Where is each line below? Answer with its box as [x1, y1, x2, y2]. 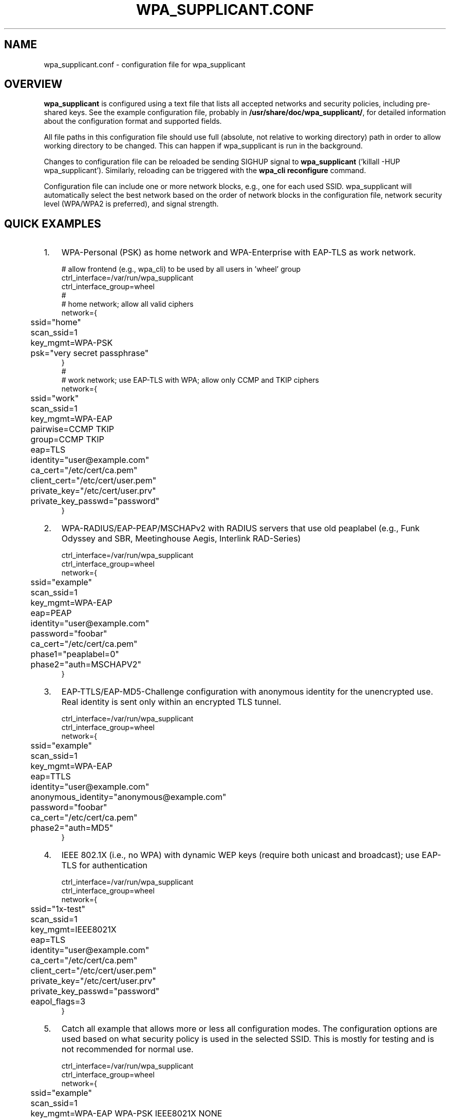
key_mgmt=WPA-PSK [30, 338, 113, 348]
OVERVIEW [4, 78, 63, 91]
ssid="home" [30, 317, 81, 328]
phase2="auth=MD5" [30, 823, 114, 833]
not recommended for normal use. [61, 1044, 194, 1055]
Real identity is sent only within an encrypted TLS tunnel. [61, 697, 282, 707]
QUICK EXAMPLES [4, 217, 101, 230]
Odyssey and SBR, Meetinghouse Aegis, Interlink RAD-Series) [61, 533, 301, 544]
